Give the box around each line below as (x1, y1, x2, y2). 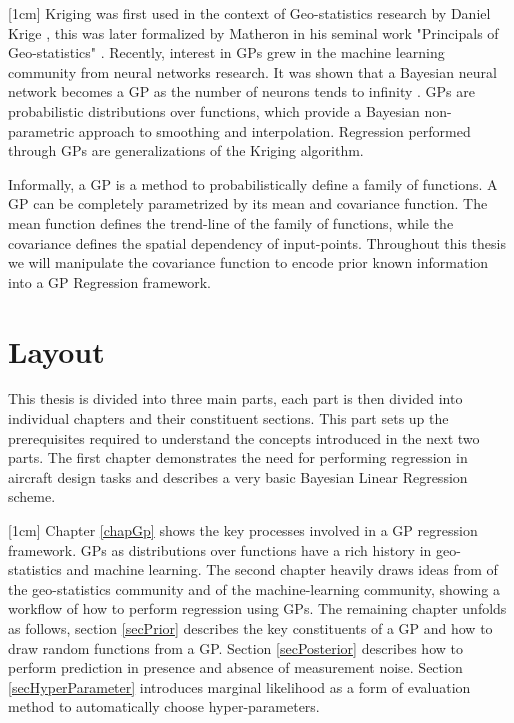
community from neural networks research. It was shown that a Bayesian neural (8, 61, 497, 82)
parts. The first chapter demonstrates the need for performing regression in (8, 447, 468, 468)
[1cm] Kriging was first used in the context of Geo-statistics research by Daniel (8, 3, 491, 23)
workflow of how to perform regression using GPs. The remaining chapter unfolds (8, 598, 507, 619)
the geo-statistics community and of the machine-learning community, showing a (8, 578, 500, 599)
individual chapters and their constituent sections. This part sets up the (8, 408, 449, 429)
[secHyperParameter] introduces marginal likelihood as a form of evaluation (8, 676, 471, 697)
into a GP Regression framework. (8, 271, 211, 292)
